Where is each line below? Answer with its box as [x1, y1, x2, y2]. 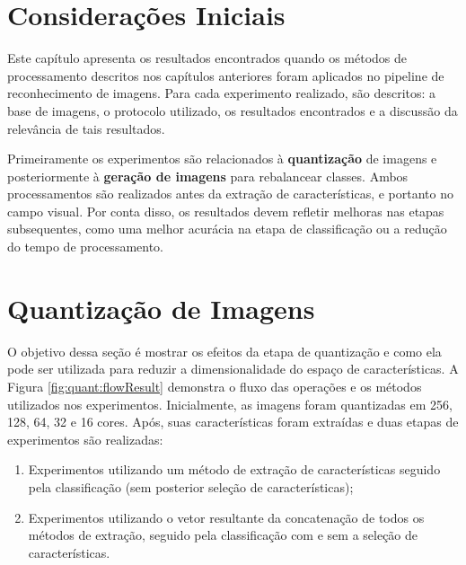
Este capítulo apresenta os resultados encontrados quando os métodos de [7, 49, 408, 67]
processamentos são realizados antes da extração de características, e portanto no [7, 184, 453, 203]
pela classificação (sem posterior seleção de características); [28, 477, 354, 496]
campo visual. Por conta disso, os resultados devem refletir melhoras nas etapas [7, 201, 444, 220]
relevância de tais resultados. [7, 119, 165, 137]
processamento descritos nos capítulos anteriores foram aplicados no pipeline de [7, 66, 444, 84]
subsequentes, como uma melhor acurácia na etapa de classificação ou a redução [7, 219, 447, 238]
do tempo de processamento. [7, 237, 164, 256]
